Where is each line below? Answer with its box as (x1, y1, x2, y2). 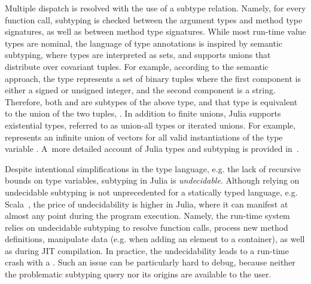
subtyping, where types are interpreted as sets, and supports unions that (5, 48, 271, 61)
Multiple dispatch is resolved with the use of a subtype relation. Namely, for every (5, 2, 306, 14)
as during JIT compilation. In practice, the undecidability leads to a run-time (5, 244, 289, 256)
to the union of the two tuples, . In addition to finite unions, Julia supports (5, 107, 281, 120)
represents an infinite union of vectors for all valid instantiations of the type (5, 130, 283, 143)
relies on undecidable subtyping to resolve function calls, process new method (5, 221, 288, 233)
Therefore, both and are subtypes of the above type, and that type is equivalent (5, 95, 298, 108)
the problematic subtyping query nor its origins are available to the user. (5, 268, 272, 280)
